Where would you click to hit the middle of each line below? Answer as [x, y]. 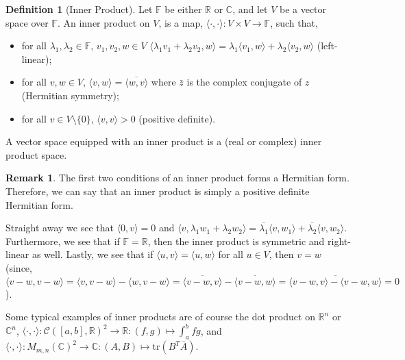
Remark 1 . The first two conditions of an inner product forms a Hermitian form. [177, 178]
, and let [250, 9]
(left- [327, 46]
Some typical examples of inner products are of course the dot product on [160, 317]
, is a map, [181, 22]
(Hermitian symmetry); [70, 95]
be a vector [303, 9]
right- [339, 241]
